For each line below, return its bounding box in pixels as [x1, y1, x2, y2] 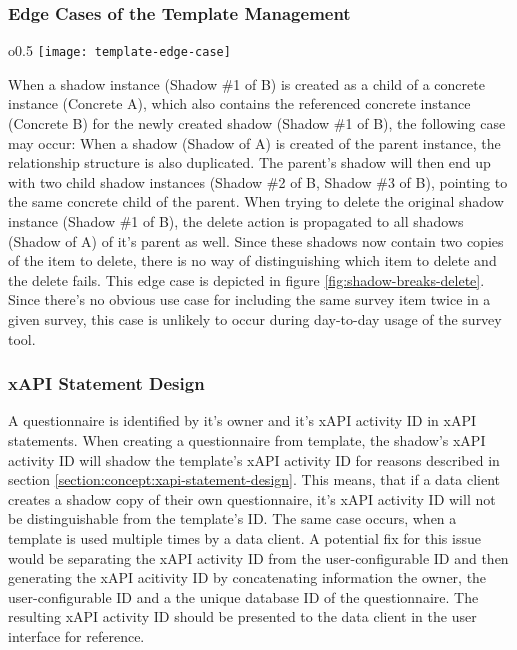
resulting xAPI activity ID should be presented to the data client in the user [8, 606, 477, 627]
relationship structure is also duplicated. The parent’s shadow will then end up [8, 152, 491, 173]
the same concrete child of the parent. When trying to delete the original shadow [8, 191, 504, 212]
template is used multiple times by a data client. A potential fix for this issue [8, 527, 481, 548]
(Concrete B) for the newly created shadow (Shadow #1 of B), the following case [8, 113, 506, 134]
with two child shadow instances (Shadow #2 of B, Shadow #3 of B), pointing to [8, 171, 508, 192]
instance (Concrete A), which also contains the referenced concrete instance [8, 93, 471, 114]
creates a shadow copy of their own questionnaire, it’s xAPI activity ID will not [8, 488, 496, 509]
